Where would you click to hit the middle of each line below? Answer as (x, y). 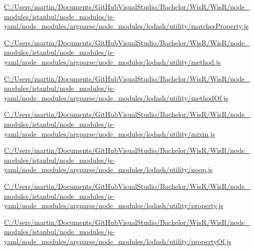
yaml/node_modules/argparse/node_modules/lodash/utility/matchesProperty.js (126, 26)
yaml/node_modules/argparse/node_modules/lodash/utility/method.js (112, 61)
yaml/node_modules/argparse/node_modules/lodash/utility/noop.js (109, 169)
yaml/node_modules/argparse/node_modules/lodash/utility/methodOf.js (116, 97)
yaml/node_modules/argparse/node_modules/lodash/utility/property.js (114, 205)
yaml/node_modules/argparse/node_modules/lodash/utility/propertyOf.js (118, 241)
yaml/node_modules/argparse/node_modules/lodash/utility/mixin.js (109, 133)
